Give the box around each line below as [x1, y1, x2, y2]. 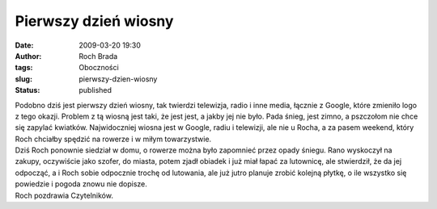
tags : [15, 63, 33, 73]
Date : [15, 40, 34, 50]
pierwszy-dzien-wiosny [78, 73, 158, 84]
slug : [15, 73, 32, 84]
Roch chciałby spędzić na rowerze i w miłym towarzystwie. [15, 134, 212, 144]
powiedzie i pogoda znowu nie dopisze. [15, 179, 147, 189]
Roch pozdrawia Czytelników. [15, 190, 113, 200]
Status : [15, 86, 40, 95]
